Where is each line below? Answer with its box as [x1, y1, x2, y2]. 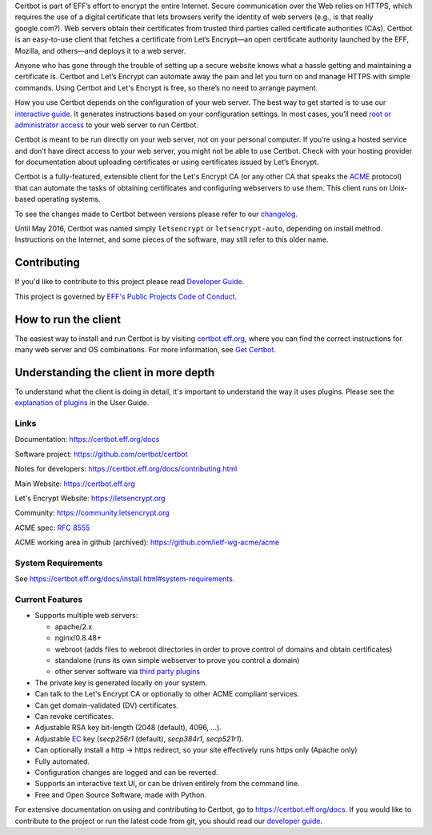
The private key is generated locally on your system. [34, 677, 208, 688]
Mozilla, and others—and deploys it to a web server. [14, 46, 186, 55]
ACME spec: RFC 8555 [14, 523, 90, 532]
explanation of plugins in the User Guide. [14, 398, 150, 407]
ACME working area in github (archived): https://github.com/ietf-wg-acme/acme [14, 537, 280, 548]
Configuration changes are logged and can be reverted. [34, 767, 219, 777]
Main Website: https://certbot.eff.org [14, 479, 135, 488]
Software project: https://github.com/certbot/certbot [14, 449, 188, 459]
